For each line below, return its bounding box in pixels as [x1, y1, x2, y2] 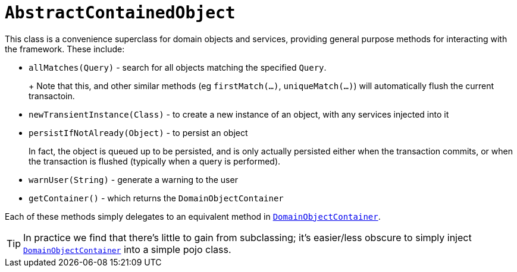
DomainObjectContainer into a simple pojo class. [23, 243, 231, 255]
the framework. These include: [5, 43, 125, 54]
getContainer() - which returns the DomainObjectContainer [29, 192, 284, 203]
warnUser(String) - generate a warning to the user [29, 174, 238, 185]
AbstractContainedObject [5, 3, 236, 23]
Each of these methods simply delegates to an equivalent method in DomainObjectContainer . [5, 211, 381, 222]
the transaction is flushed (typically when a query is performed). [29, 156, 281, 166]
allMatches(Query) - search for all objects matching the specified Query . [29, 62, 327, 72]
